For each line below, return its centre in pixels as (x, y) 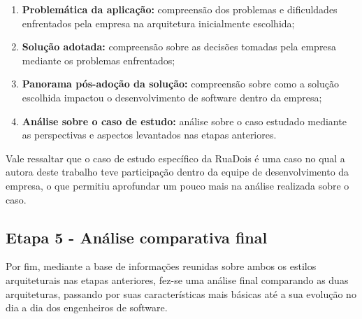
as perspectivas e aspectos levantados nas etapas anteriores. (149, 135)
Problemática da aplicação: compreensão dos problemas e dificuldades (180, 9)
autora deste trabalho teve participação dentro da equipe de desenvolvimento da (178, 172)
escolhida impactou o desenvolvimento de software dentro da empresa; (172, 97)
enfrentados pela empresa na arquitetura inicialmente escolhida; (158, 23)
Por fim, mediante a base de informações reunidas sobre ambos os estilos (161, 266)
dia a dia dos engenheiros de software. (87, 307)
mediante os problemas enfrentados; (99, 60)
